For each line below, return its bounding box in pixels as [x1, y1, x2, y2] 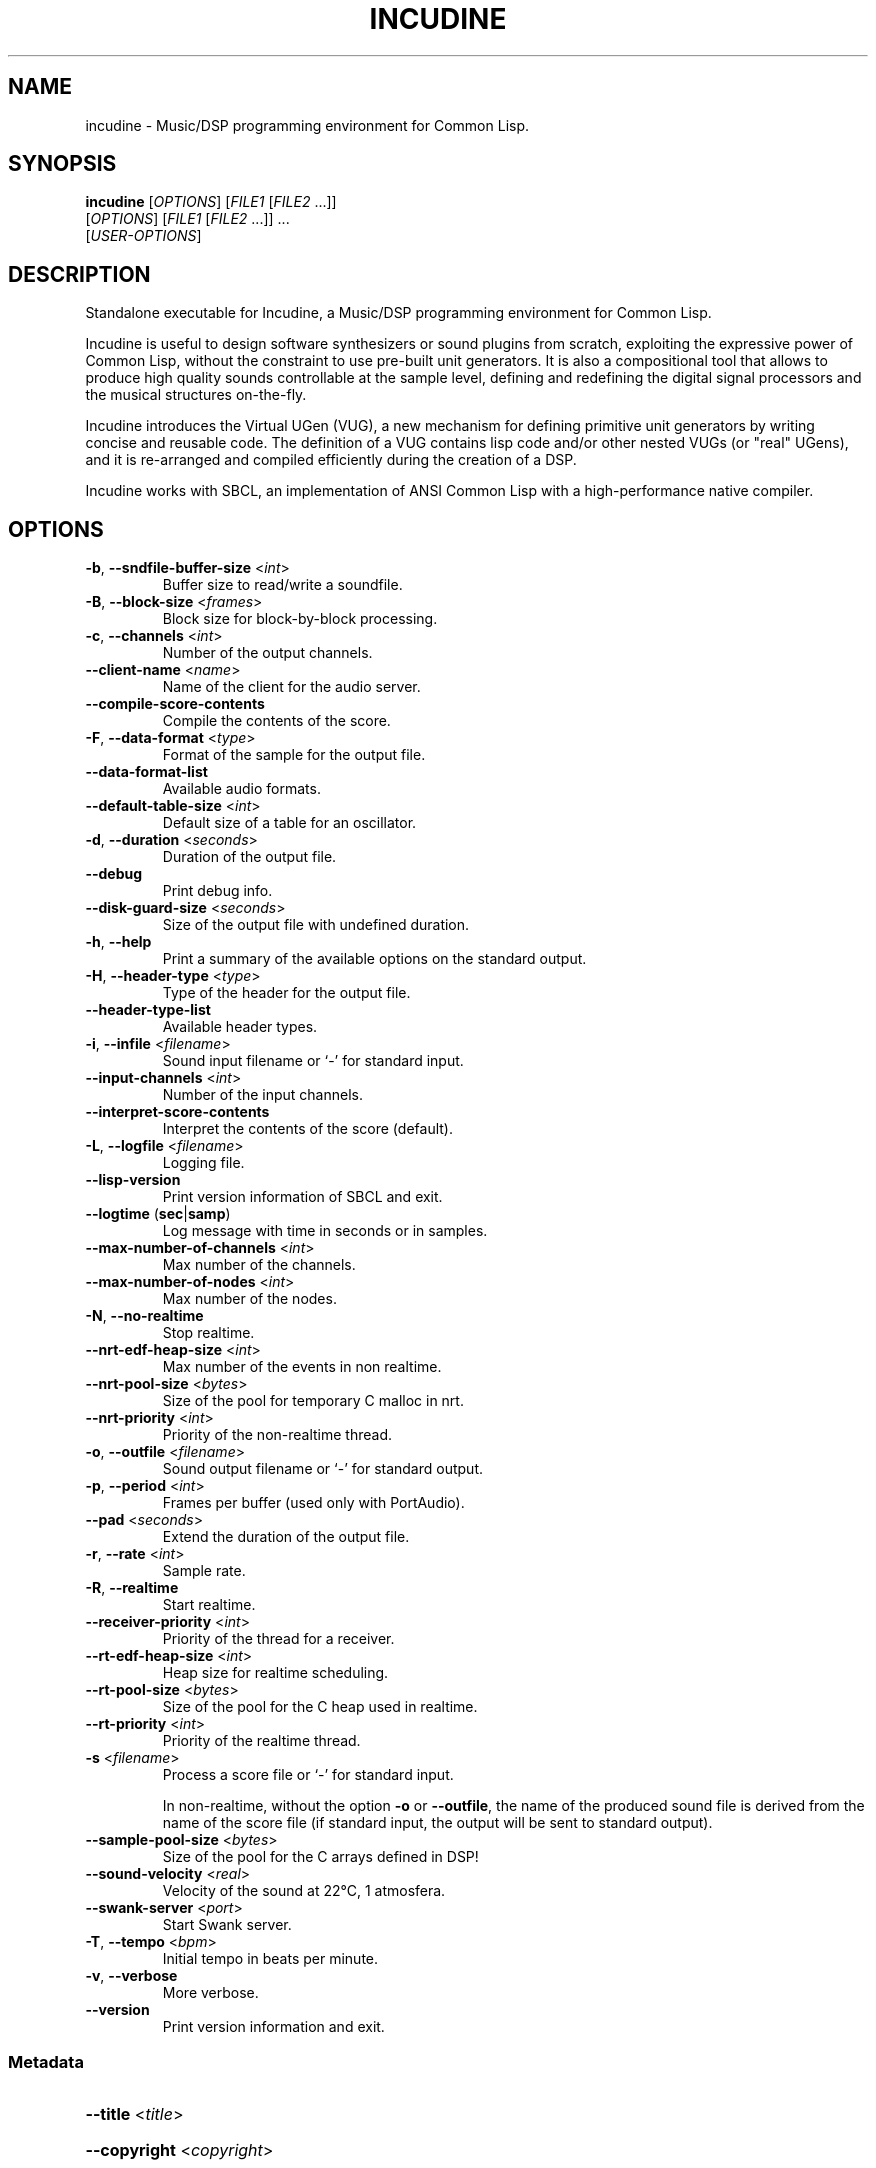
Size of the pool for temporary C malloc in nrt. [162, 1392, 464, 1410]
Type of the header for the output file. [162, 984, 411, 1002]
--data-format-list [85, 763, 208, 781]
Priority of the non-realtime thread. [162, 1426, 393, 1444]
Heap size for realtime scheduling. [162, 1664, 389, 1682]
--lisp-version [85, 1171, 181, 1189]
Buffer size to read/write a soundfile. [162, 576, 403, 594]
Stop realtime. [162, 1324, 255, 1342]
